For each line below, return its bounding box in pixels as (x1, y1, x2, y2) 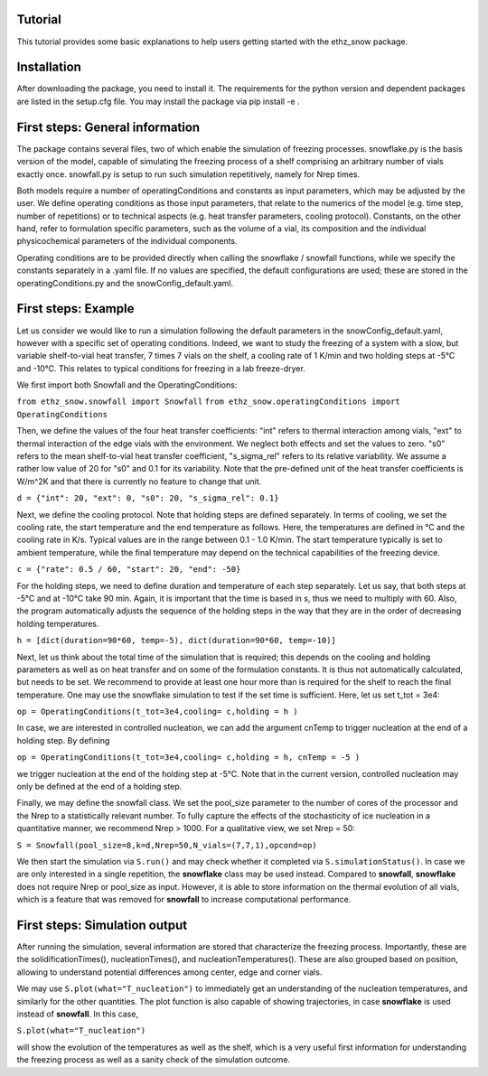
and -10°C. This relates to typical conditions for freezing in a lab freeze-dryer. (16, 362, 306, 374)
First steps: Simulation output (16, 917, 188, 932)
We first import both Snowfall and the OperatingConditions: (16, 379, 238, 390)
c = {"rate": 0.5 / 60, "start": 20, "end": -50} (16, 565, 241, 575)
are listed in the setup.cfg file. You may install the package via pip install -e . (16, 96, 300, 107)
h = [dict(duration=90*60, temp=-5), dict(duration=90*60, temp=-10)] (16, 635, 336, 646)
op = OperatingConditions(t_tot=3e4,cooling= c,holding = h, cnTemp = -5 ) (16, 753, 361, 763)
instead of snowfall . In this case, (16, 1008, 139, 1020)
